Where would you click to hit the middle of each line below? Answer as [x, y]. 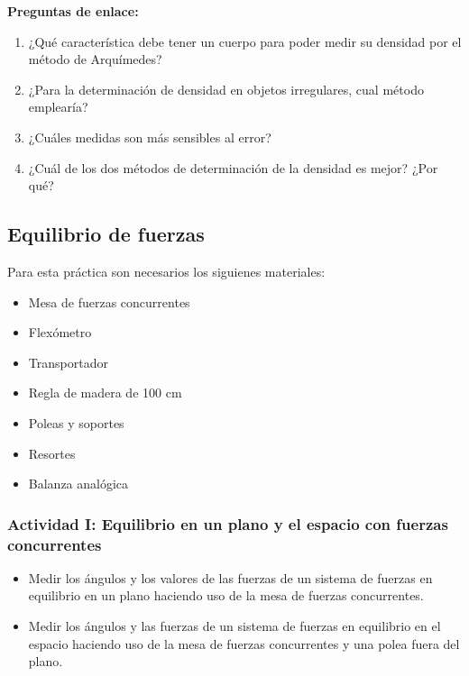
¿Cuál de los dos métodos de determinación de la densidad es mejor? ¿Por [233, 167]
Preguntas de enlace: [73, 11]
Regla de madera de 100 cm [105, 393]
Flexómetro [60, 332]
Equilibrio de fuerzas [106, 234]
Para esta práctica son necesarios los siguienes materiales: [166, 271]
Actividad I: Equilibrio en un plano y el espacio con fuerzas [228, 523]
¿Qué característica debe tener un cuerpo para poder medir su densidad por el [245, 41]
